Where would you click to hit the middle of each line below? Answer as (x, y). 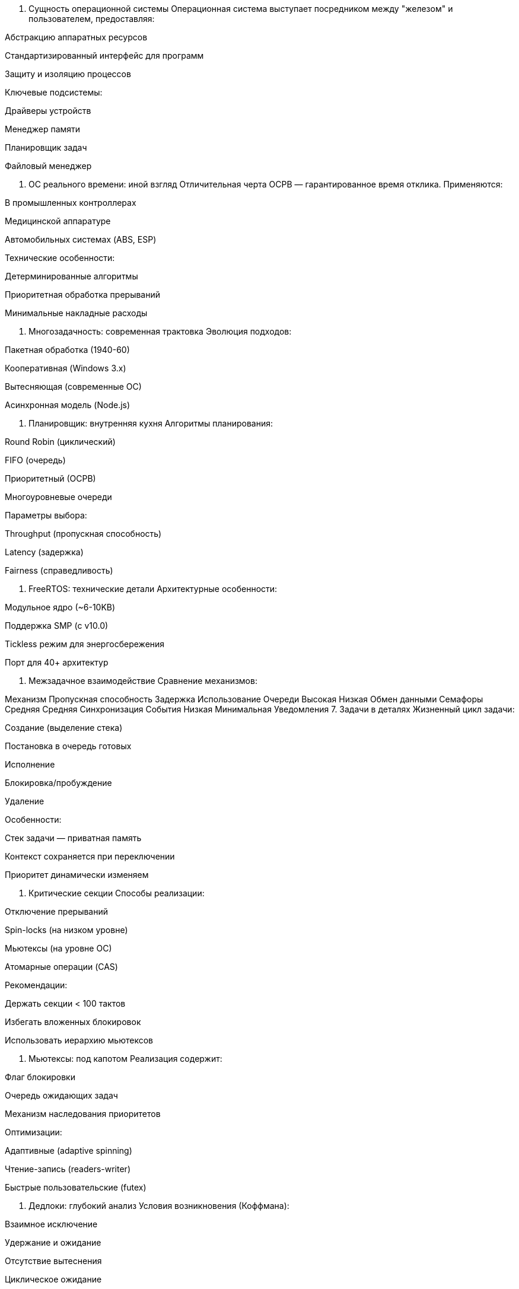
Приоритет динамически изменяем (77, 875)
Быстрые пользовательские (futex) (76, 1187)
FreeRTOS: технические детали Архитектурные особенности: (153, 589)
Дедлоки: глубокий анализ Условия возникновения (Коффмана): (159, 1206)
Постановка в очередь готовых (68, 746)
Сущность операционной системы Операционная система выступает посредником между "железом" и (241, 9)
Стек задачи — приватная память (73, 838)
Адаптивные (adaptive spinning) (69, 1150)
